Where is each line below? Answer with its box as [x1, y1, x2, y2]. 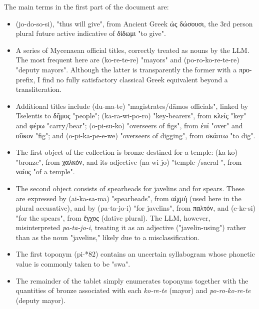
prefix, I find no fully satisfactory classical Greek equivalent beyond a [15, 74, 228, 84]
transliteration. [15, 84, 61, 94]
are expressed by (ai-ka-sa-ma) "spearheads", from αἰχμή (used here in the [15, 193, 241, 203]
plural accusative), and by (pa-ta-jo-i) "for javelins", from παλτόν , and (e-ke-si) [15, 203, 255, 213]
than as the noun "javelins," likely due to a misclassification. [15, 232, 200, 242]
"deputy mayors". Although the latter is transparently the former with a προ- [15, 64, 252, 74]
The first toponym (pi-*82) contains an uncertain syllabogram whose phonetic [15, 249, 255, 259]
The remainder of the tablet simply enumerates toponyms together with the [15, 275, 248, 286]
